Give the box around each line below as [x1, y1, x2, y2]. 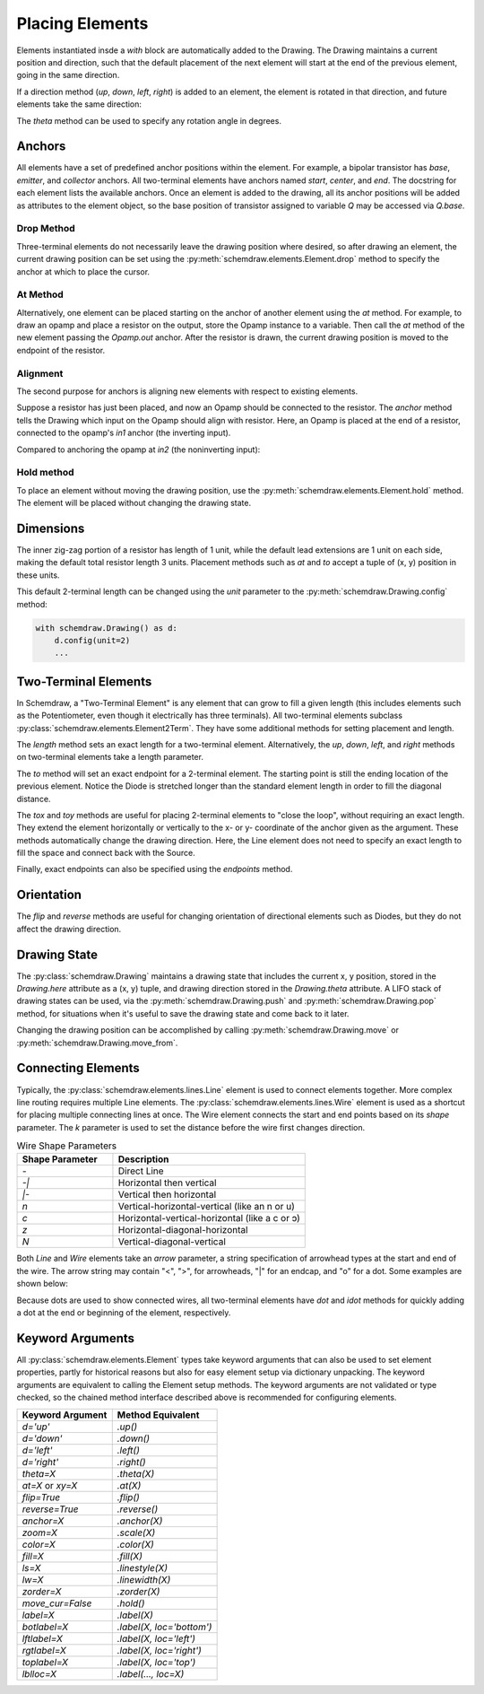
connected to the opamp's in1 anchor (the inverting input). [16, 427, 231, 439]
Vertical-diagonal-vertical [117, 1236, 226, 1248]
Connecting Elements [16, 1061, 141, 1076]
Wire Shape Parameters [16, 1140, 117, 1152]
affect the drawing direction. [16, 923, 122, 934]
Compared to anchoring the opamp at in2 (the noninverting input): [16, 444, 261, 455]
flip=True [22, 1490, 61, 1503]
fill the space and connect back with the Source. [16, 848, 196, 859]
